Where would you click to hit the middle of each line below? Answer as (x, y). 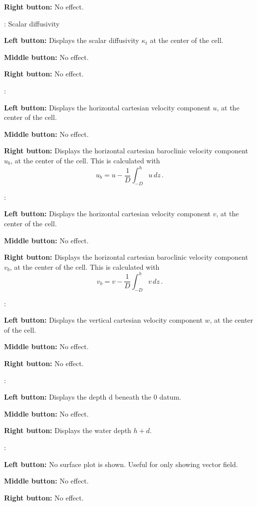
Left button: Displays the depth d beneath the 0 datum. (93, 397)
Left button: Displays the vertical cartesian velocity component (103, 320)
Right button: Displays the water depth (68, 430)
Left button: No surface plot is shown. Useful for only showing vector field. (121, 464)
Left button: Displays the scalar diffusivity (72, 40)
